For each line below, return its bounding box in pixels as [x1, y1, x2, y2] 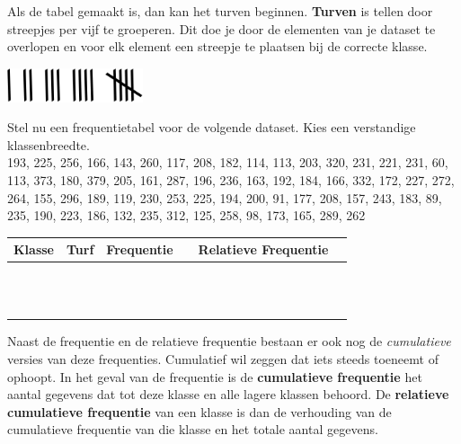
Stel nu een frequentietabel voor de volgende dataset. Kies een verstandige [7, 118, 416, 137]
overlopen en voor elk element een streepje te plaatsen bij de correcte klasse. [7, 37, 428, 56]
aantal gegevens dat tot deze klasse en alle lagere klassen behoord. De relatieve [7, 385, 449, 404]
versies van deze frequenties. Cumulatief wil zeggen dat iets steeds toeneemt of [7, 349, 439, 368]
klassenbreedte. [7, 135, 90, 154]
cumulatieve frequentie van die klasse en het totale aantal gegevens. [7, 420, 378, 439]
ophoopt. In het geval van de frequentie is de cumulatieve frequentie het [7, 367, 422, 386]
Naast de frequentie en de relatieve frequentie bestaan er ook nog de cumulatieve [7, 332, 451, 351]
